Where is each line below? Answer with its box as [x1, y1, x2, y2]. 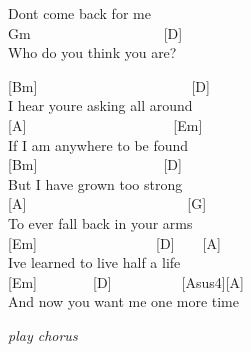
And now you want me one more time [8, 291, 239, 312]
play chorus [8, 324, 78, 345]
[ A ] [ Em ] [8, 114, 203, 135]
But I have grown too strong [8, 173, 183, 194]
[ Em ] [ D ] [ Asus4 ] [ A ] [8, 271, 244, 292]
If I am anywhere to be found [8, 134, 189, 155]
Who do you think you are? [8, 42, 177, 63]
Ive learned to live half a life [8, 252, 181, 273]
